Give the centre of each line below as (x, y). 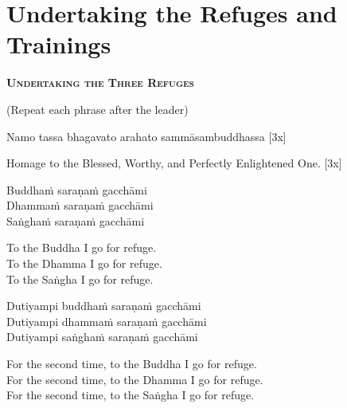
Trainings (59, 44)
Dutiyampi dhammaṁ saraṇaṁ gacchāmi (107, 321)
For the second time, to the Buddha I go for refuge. (132, 364)
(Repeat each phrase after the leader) (97, 109)
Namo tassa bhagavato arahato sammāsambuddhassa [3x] (146, 136)
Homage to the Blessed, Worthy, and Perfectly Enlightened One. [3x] (174, 163)
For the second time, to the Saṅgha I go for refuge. (131, 395)
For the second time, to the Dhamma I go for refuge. (135, 379)
